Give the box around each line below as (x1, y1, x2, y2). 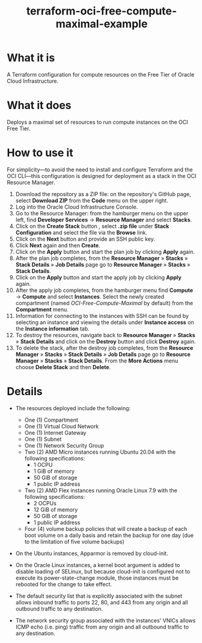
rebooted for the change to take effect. (15, 580, 112, 588)
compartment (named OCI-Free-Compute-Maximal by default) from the (15, 299, 194, 306)
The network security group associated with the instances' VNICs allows (15, 616, 196, 624)
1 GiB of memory (33, 467, 75, 475)
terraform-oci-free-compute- (26, 4, 177, 18)
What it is (7, 51, 55, 65)
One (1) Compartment (24, 416, 79, 423)
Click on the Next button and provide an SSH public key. (15, 235, 155, 242)
